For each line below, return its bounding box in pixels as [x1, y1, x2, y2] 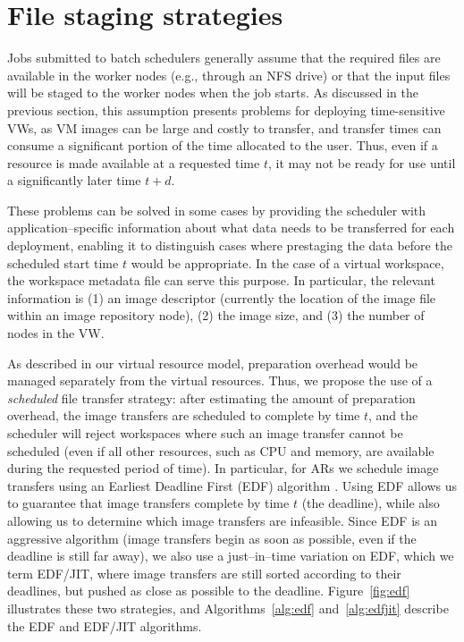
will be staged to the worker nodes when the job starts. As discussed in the [7, 83, 418, 102]
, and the [368, 406, 418, 425]
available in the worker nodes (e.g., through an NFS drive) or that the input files [7, 65, 451, 84]
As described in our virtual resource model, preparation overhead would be [7, 353, 418, 372]
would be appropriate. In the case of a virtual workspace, [131, 253, 444, 272]
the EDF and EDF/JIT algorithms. [7, 616, 202, 635]
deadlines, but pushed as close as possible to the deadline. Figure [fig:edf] [7, 581, 410, 600]
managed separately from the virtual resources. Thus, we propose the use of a [7, 371, 433, 390]
